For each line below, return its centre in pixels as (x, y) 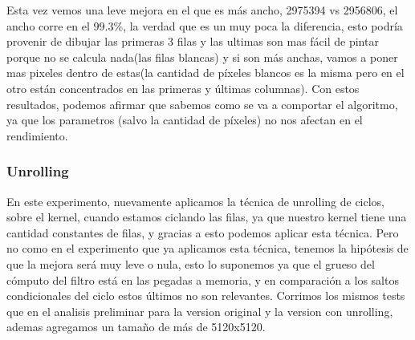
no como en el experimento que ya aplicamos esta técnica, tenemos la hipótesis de (207, 248)
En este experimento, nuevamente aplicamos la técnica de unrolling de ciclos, (196, 201)
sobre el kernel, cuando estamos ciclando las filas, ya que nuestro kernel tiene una (207, 217)
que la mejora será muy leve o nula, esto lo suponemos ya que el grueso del (191, 263)
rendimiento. (37, 135)
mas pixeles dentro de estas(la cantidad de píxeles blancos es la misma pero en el (205, 73)
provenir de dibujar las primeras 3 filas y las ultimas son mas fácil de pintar (193, 41)
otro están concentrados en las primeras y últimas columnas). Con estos (183, 88)
